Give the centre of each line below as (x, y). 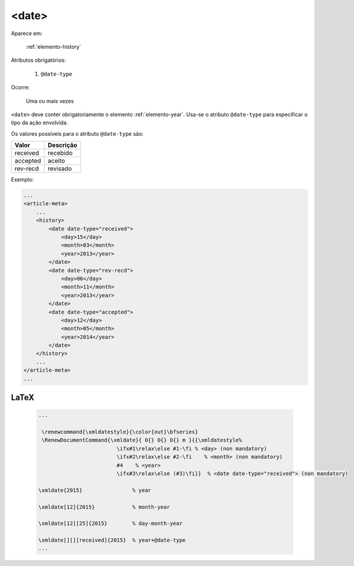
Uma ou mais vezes (50, 101)
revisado (60, 168)
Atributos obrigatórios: (39, 60)
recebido (60, 153)
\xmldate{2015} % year (95, 490)
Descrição (62, 145)
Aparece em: (27, 33)
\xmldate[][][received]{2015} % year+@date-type (112, 540)
